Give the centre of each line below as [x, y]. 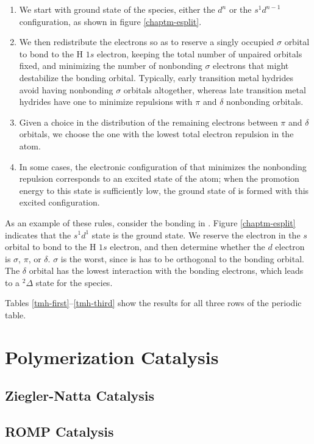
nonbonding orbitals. [265, 102]
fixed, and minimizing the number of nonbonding [111, 66]
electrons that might [251, 66]
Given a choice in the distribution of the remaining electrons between [148, 122]
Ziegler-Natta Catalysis [80, 396]
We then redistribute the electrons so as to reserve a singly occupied [147, 42]
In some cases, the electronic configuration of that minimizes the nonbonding [163, 166]
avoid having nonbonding [66, 89]
